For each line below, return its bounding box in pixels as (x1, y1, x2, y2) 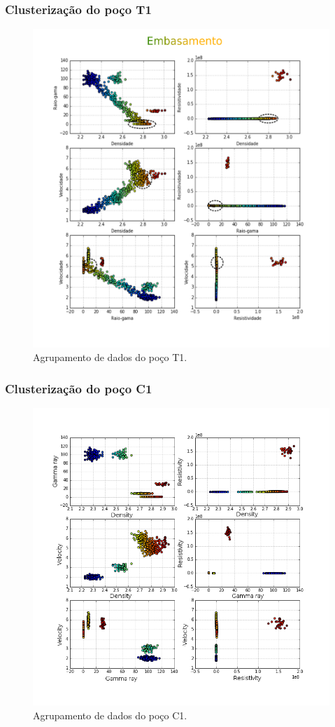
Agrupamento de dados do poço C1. (33, 707, 187, 722)
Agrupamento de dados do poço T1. (33, 350, 187, 365)
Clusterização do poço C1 (5, 379, 152, 397)
